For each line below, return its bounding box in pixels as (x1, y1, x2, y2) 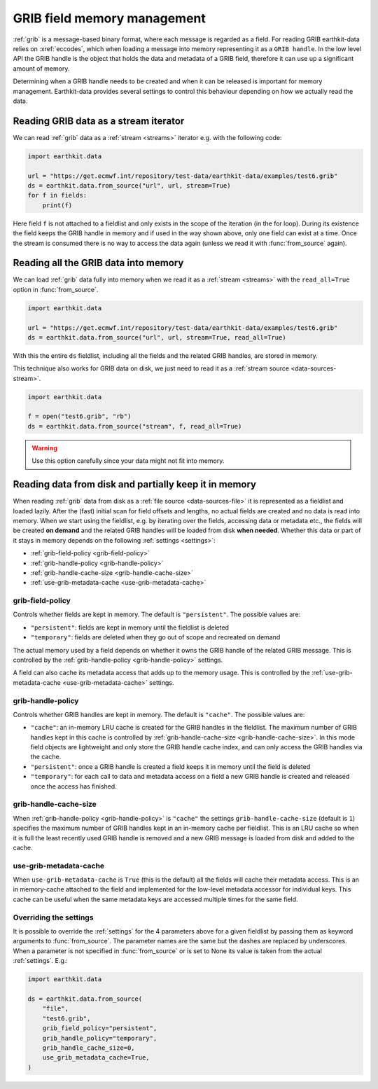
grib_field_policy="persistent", (42, 1025, 157, 1032)
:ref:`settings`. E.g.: (13, 957, 68, 965)
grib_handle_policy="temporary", (42, 1034, 157, 1042)
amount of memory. (13, 64, 70, 73)
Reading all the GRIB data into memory (13, 257, 184, 269)
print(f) (42, 201, 73, 209)
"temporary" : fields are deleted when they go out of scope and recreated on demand (30, 633, 281, 641)
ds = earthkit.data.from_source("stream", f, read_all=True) (27, 422, 242, 430)
